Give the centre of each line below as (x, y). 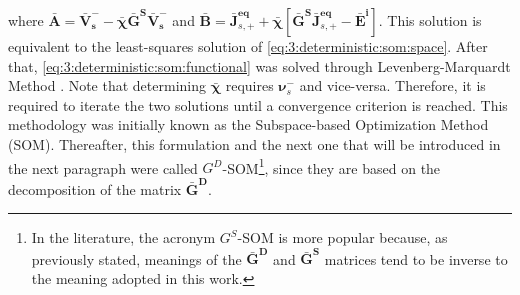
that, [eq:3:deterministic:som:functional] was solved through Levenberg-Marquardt (259, 65)
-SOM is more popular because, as (342, 237)
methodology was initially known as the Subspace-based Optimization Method (248, 124)
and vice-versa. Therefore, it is (392, 85)
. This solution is (430, 20)
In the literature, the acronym (123, 237)
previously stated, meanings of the (136, 258)
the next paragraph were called (103, 167)
